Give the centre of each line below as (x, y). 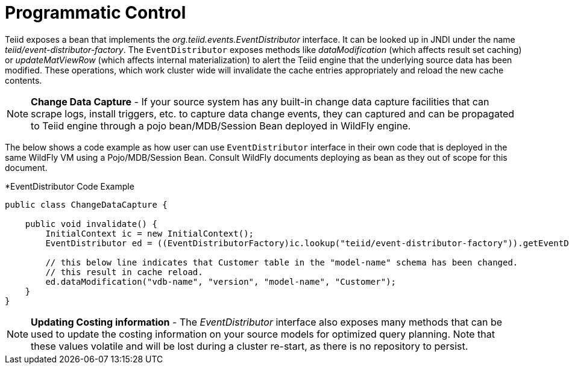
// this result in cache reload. (124, 272)
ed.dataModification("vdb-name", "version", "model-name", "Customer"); (221, 281)
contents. (24, 80)
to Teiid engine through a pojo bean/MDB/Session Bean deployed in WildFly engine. (221, 126)
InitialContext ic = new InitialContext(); (150, 233)
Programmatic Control (96, 13)
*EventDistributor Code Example (70, 186)
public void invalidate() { (91, 224)
